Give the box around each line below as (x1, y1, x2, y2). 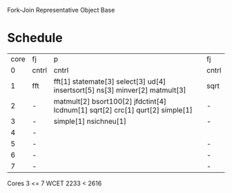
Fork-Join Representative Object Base (7, 6, 115, 14)
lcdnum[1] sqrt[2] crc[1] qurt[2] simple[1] (53, 105, 193, 115)
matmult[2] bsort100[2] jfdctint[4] (53, 96, 167, 106)
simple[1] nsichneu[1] (53, 116, 126, 126)
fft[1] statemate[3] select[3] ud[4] (53, 76, 166, 86)
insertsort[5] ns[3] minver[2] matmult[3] (53, 85, 186, 95)
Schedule (7, 30, 64, 46)
